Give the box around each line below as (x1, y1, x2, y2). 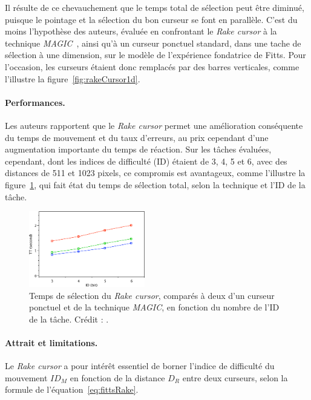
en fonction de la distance (70, 371, 165, 384)
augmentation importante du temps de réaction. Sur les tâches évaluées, (5, 143, 272, 156)
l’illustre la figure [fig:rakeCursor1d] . (5, 72, 140, 85)
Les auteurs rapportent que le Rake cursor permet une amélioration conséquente (5, 119, 303, 131)
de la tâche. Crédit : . (29, 312, 109, 325)
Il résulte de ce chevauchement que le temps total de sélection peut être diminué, (5, 1, 304, 13)
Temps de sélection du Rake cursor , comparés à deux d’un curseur (29, 289, 275, 301)
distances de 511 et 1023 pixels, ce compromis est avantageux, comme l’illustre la (5, 166, 306, 179)
